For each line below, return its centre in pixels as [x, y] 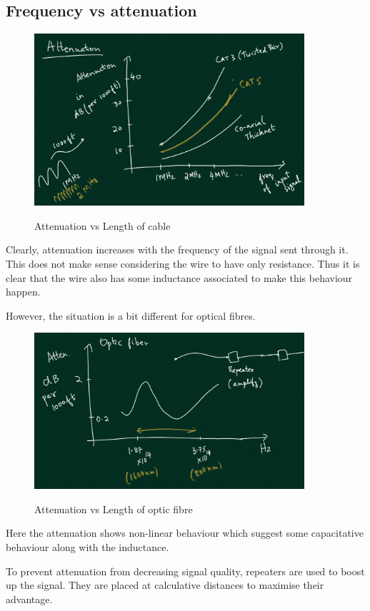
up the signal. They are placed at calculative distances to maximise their [165, 585]
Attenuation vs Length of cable [102, 225]
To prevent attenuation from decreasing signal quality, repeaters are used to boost [185, 571]
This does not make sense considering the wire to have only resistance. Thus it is [183, 263]
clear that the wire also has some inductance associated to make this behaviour [179, 277]
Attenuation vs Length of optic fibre [114, 509]
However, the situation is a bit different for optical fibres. [131, 315]
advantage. [29, 599]
